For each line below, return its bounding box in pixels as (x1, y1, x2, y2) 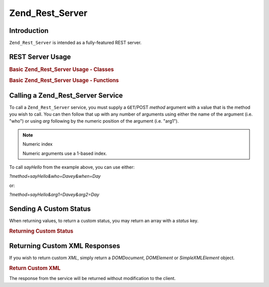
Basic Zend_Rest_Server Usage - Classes (9, 66, 114, 73)
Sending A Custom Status (9, 204, 91, 213)
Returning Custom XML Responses (9, 242, 121, 250)
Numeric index (22, 141, 53, 147)
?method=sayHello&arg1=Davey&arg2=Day (9, 192, 100, 198)
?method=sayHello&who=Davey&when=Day (9, 173, 101, 179)
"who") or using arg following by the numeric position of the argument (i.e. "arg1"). (9, 118, 179, 124)
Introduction (9, 26, 49, 35)
